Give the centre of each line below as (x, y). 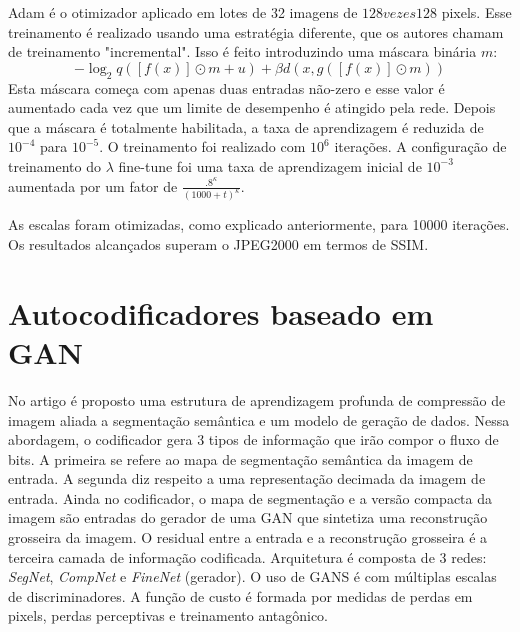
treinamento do (54, 165)
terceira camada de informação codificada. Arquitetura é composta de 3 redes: (247, 556)
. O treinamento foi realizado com (202, 146)
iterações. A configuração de (420, 146)
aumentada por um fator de (93, 185)
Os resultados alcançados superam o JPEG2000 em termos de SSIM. (218, 244)
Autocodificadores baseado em (221, 312)
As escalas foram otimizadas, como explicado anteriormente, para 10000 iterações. (259, 224)
